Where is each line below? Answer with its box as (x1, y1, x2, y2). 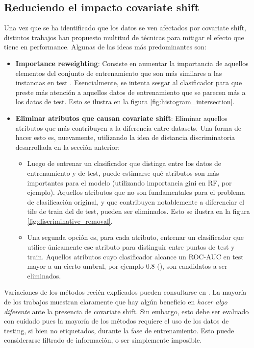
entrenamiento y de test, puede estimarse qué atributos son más (27, 167, 219, 178)
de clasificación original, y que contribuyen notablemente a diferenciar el (27, 196, 245, 207)
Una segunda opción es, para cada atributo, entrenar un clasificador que (27, 232, 244, 242)
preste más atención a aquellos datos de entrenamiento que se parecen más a (15, 87, 246, 97)
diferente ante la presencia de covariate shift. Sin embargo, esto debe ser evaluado (4, 306, 249, 316)
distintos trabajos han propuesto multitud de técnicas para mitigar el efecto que (4, 32, 244, 42)
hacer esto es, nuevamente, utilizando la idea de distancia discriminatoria (15, 132, 235, 142)
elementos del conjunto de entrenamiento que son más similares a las (15, 68, 222, 78)
